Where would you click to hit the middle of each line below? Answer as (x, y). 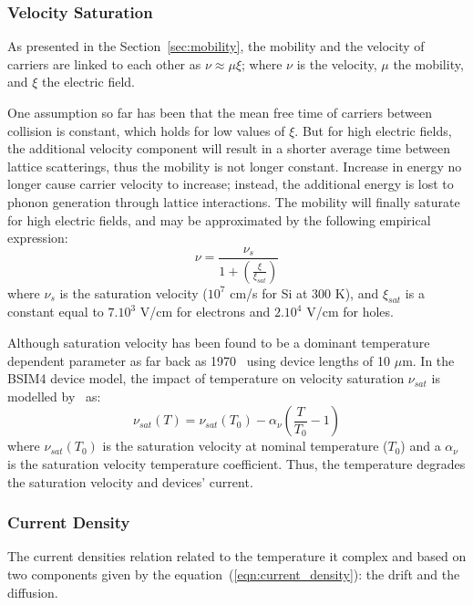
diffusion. (33, 592)
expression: (38, 238)
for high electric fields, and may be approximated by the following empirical (219, 219)
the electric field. (88, 82)
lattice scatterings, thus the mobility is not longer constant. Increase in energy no (235, 166)
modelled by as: (54, 396)
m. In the (428, 360)
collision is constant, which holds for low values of (146, 130)
